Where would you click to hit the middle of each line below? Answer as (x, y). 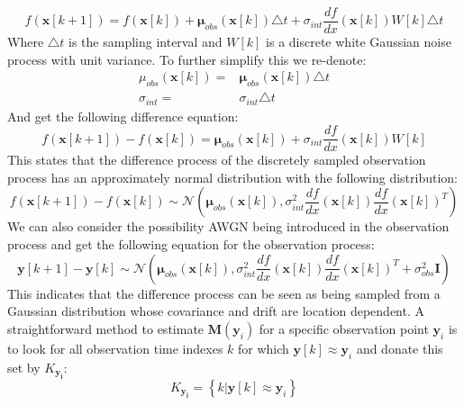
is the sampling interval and (146, 42)
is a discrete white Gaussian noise (359, 42)
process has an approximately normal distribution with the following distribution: (232, 177)
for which (264, 348)
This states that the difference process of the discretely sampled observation (217, 160)
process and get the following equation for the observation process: (191, 244)
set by (24, 367)
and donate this (400, 348)
